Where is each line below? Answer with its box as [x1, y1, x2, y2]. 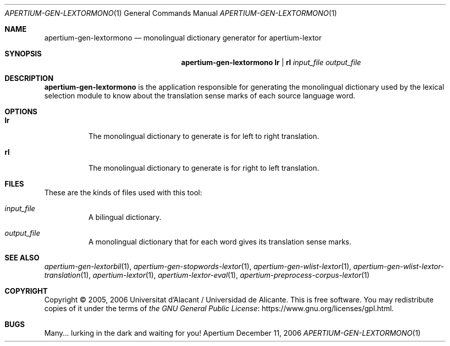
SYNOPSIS [5, 49, 42, 58]
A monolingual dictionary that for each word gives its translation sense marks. [88, 237, 351, 246]
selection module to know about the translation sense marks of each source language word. [44, 91, 356, 100]
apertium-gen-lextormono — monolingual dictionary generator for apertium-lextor [44, 33, 322, 42]
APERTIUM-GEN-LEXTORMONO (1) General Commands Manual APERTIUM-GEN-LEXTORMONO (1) [5, 9, 337, 17]
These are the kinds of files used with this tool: [44, 188, 202, 197]
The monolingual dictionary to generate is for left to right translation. [88, 132, 319, 140]
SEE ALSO [5, 253, 40, 262]
